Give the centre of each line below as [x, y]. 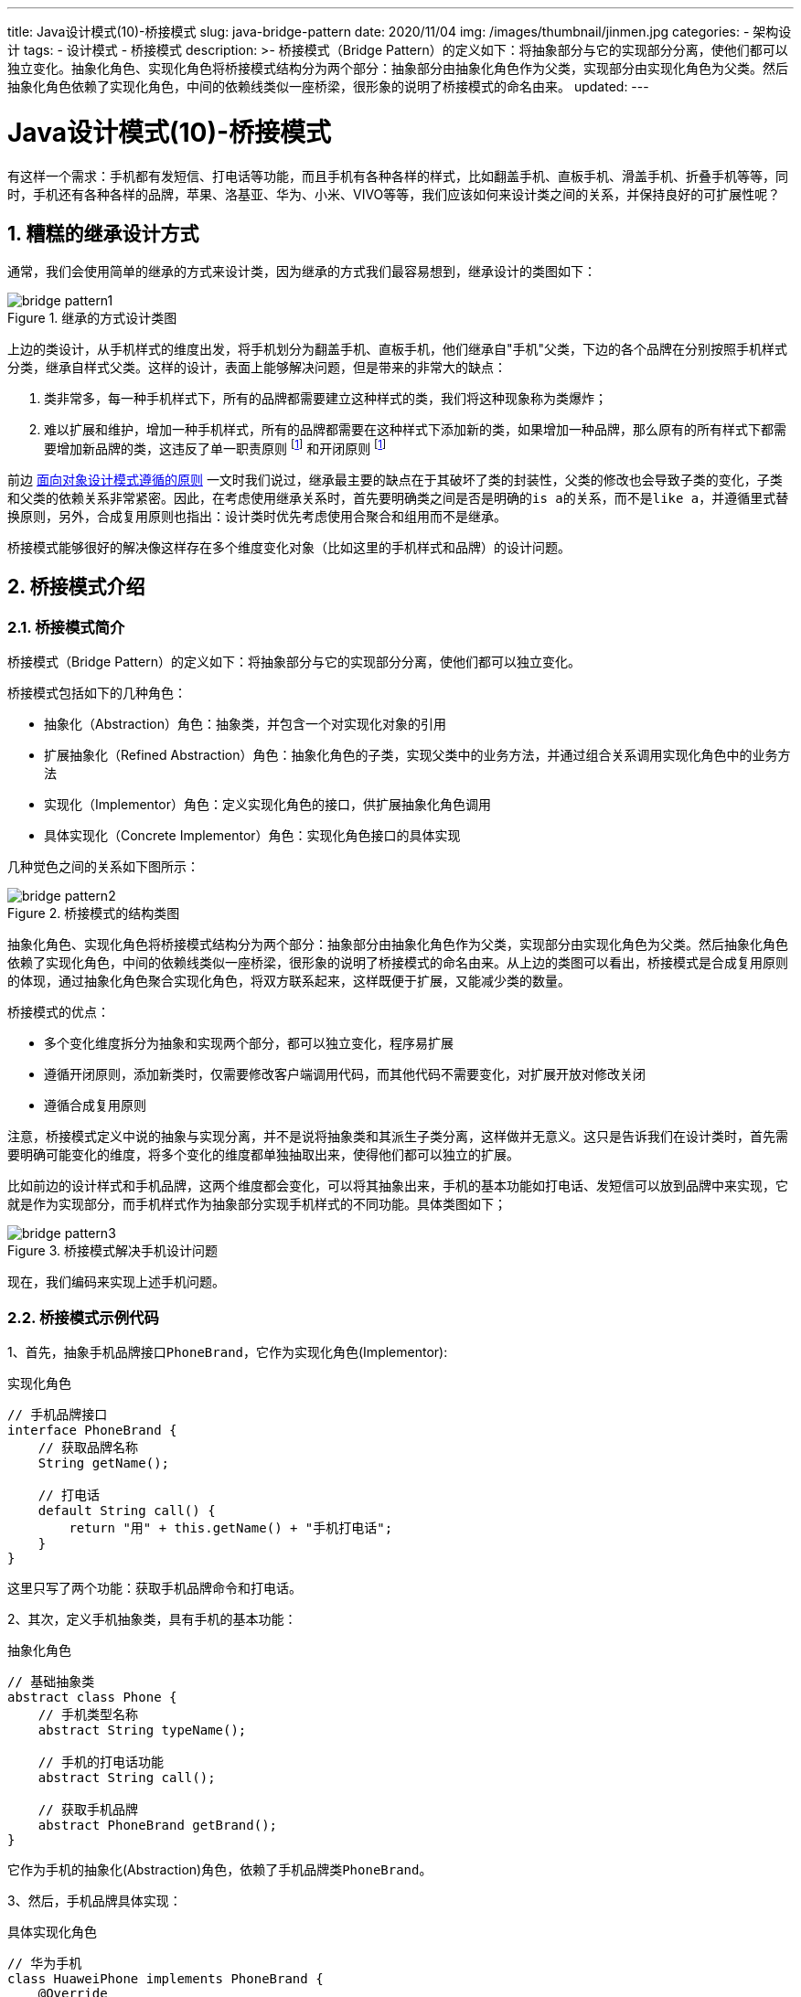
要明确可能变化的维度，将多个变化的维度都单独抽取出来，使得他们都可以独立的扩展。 [263, 1155]
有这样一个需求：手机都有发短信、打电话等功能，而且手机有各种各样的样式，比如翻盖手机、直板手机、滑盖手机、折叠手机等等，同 [398, 176]
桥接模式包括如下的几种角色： [97, 693]
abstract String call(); [127, 1777]
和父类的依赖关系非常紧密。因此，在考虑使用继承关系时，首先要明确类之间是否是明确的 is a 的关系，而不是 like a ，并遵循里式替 [398, 498]
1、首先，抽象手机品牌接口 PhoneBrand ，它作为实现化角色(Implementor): [228, 1351]
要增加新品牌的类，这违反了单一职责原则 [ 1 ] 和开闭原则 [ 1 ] [215, 447]
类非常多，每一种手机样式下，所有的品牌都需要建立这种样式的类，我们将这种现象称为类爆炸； [326, 399]
